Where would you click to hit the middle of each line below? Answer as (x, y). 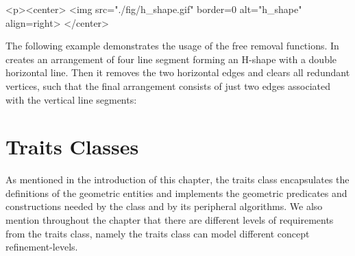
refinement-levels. (42, 247)
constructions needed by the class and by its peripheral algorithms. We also (164, 206)
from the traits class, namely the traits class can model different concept (158, 233)
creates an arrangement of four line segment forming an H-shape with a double (171, 59)
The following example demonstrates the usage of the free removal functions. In (172, 46)
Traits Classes (72, 147)
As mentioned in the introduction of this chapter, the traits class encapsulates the (177, 179)
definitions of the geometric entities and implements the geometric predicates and (176, 193)
